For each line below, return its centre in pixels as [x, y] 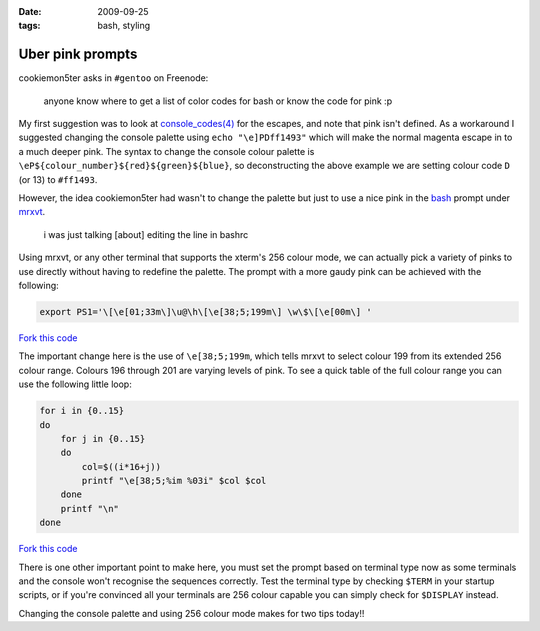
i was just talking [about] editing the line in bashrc [146, 234]
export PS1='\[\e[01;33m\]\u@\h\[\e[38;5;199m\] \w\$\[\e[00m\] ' [205, 311]
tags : [29, 26]
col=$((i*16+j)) [121, 466]
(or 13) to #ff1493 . [58, 179]
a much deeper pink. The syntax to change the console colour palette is [166, 151]
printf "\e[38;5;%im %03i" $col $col [174, 481]
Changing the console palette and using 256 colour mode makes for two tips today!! [191, 613]
